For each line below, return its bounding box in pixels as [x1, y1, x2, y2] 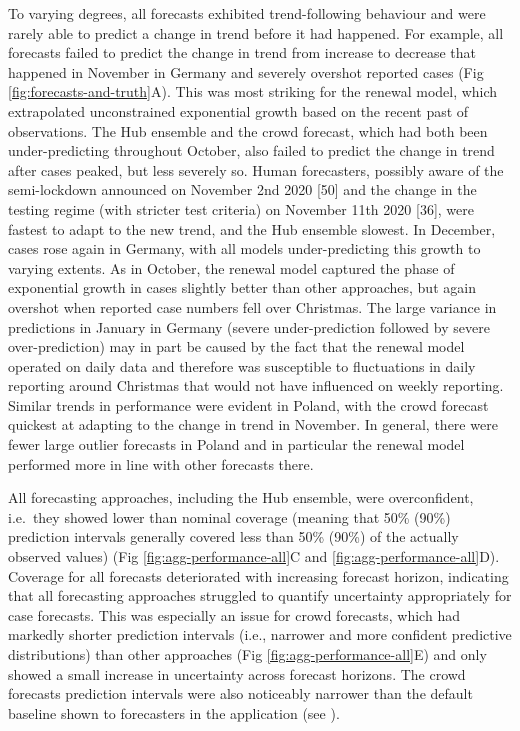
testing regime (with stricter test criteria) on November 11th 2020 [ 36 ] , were [8, 198, 474, 219]
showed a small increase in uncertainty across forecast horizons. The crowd [8, 663, 466, 684]
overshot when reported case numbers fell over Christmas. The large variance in [8, 296, 497, 317]
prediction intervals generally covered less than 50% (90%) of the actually [8, 526, 459, 547]
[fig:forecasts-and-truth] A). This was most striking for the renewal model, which [8, 81, 498, 102]
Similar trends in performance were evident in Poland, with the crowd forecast [8, 394, 489, 415]
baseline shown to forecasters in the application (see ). [8, 702, 340, 723]
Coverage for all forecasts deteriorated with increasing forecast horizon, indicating [8, 565, 509, 586]
